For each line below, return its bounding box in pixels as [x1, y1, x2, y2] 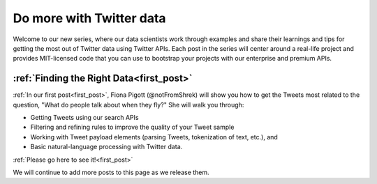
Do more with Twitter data [13, 10, 167, 26]
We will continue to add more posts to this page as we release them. [13, 168, 209, 176]
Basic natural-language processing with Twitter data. [30, 143, 183, 151]
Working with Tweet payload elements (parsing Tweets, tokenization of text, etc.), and [30, 132, 279, 141]
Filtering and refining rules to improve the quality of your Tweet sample [30, 123, 235, 132]
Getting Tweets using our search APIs [30, 114, 139, 122]
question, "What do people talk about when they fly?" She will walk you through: [13, 100, 244, 109]
